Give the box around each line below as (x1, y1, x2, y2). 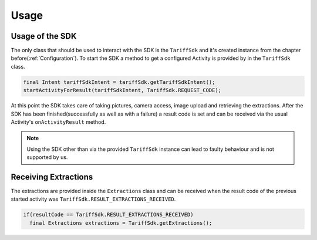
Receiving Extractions (11, 172, 93, 182)
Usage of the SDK (11, 31, 77, 41)
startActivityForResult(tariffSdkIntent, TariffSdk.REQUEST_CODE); (23, 87, 222, 94)
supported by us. (26, 154, 68, 161)
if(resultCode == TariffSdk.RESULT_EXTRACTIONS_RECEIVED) (23, 211, 194, 218)
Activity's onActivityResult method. (11, 118, 106, 126)
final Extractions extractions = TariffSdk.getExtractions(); (29, 219, 213, 226)
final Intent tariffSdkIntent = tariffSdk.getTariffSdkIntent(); (23, 79, 215, 85)
